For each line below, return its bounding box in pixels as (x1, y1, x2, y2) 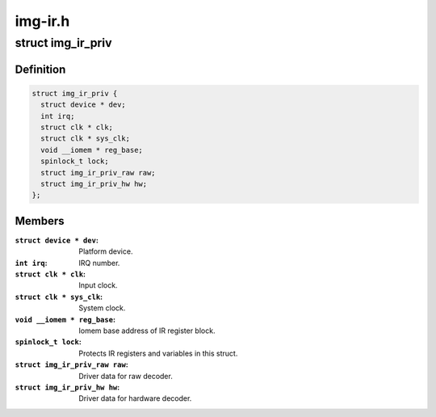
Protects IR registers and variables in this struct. (78, 348, 238, 358)
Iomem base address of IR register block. (78, 326, 216, 335)
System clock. (78, 303, 126, 313)
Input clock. (78, 280, 118, 290)
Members (15, 214, 65, 228)
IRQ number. (78, 258, 120, 267)
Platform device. (78, 246, 133, 256)
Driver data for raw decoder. (78, 371, 173, 381)
